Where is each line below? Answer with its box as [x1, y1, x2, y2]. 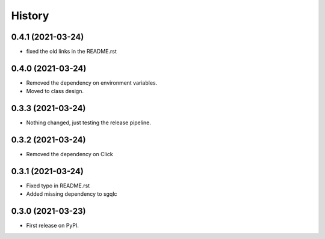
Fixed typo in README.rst [26, 182, 90, 189]
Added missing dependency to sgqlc [26, 190, 117, 198]
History [11, 9, 49, 22]
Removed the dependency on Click [26, 151, 114, 158]
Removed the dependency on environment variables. [26, 79, 158, 86]
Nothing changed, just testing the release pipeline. [26, 119, 152, 126]
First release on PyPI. [26, 222, 79, 229]
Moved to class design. [26, 88, 84, 95]
